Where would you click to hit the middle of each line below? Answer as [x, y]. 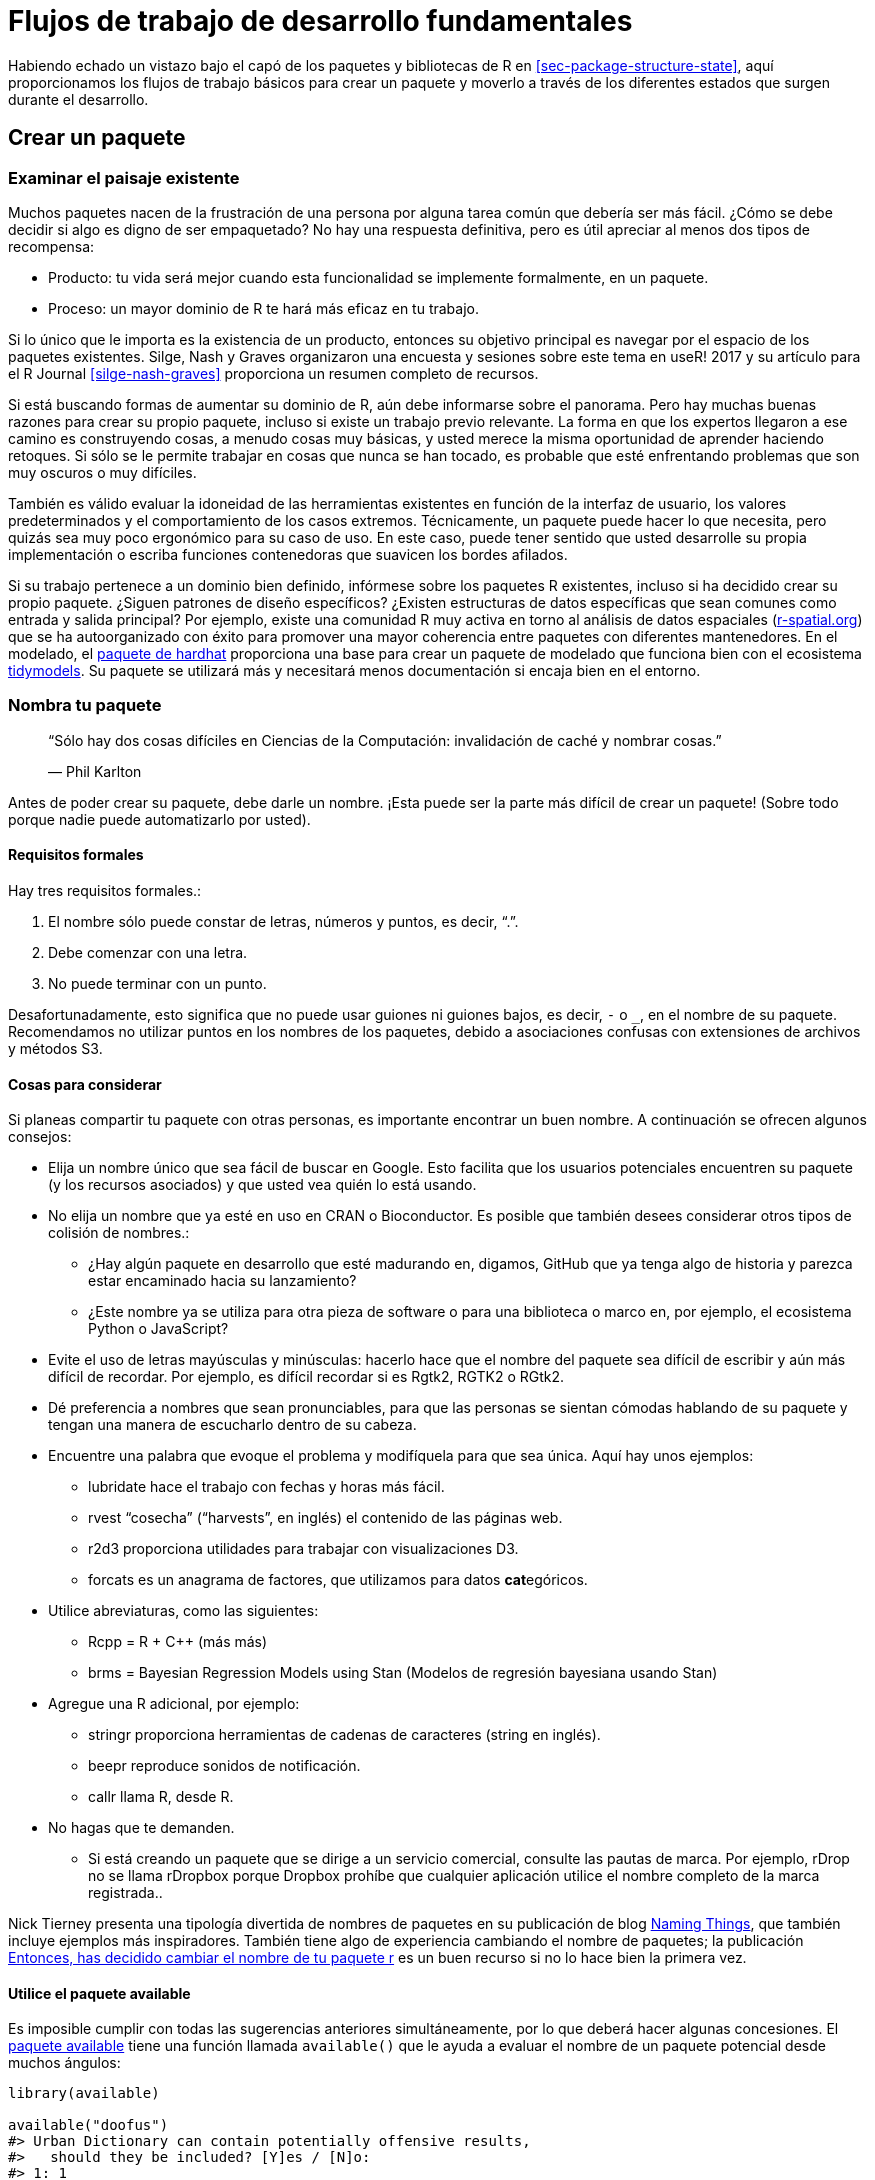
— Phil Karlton [95, 771]
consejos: [40, 1137]
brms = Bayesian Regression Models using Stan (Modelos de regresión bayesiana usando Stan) [403, 1673]
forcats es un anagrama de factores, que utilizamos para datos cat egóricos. [338, 1580]
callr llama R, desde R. [161, 1797]
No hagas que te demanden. [141, 1828]
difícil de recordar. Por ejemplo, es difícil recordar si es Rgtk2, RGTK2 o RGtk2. [306, 1377]
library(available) [84, 2093]
